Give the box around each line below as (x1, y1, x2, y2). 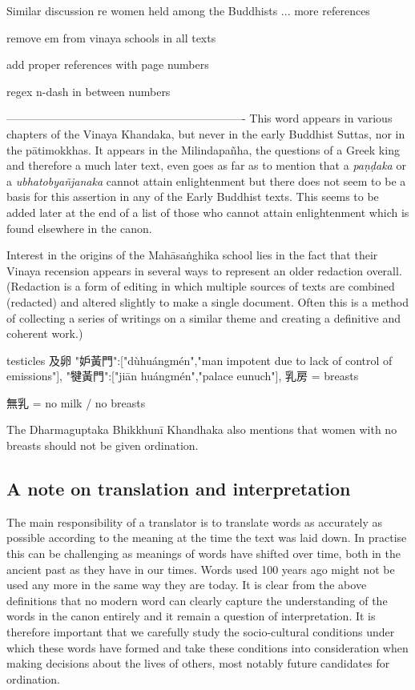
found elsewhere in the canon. (6, 219, 152, 236)
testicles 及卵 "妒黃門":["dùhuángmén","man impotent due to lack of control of (6, 351, 393, 368)
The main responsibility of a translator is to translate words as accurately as (6, 513, 383, 530)
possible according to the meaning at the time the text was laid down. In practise (6, 529, 407, 546)
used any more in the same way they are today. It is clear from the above (6, 576, 367, 593)
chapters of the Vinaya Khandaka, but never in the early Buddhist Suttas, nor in (6, 125, 405, 142)
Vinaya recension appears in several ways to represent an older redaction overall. (6, 262, 402, 279)
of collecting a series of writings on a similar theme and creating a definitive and (6, 309, 401, 326)
